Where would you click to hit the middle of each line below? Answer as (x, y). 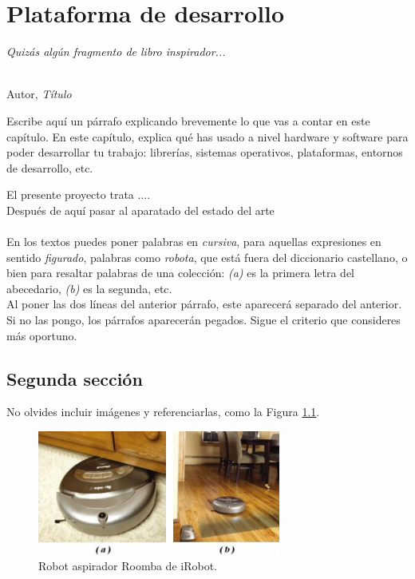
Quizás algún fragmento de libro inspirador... (116, 52)
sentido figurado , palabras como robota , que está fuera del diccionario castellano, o (207, 257)
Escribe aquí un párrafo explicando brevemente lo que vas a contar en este (188, 120)
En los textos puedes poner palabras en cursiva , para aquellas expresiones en (194, 242)
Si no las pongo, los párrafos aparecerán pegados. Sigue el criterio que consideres (204, 320)
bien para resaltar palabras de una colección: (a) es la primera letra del (180, 273)
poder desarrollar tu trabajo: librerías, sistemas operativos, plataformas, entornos (205, 152)
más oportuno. (42, 335)
